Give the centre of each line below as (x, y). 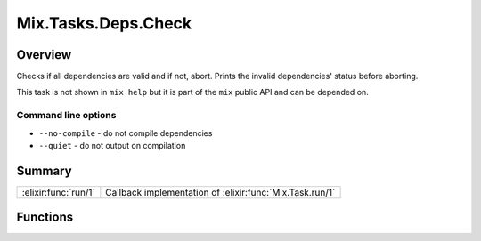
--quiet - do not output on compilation (112, 145)
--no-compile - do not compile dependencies (126, 133)
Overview (44, 55)
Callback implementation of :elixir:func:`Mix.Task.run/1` (220, 192)
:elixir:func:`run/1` (58, 192)
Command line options (66, 116)
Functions (45, 217)
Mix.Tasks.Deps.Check (104, 23)
